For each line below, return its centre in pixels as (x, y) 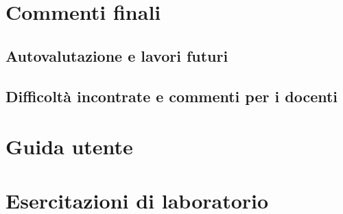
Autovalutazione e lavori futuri (117, 55)
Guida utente (69, 146)
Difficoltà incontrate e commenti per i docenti (172, 96)
